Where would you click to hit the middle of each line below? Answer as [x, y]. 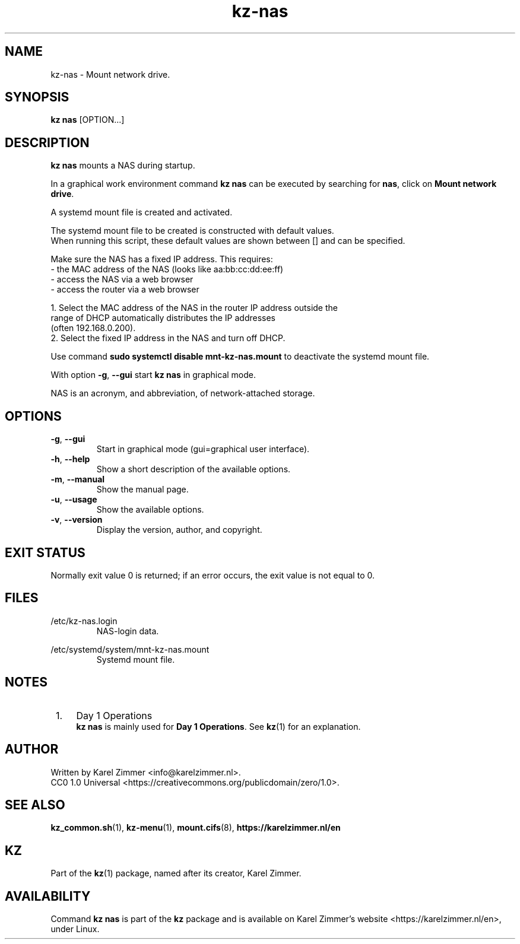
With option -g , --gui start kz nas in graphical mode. [153, 375]
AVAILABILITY [48, 896]
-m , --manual [78, 479]
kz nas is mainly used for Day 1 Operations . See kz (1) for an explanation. [218, 726]
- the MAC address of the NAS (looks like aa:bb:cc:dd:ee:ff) [167, 269]
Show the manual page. [142, 490]
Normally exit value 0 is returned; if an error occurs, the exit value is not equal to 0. [213, 575]
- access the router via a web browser [125, 290]
